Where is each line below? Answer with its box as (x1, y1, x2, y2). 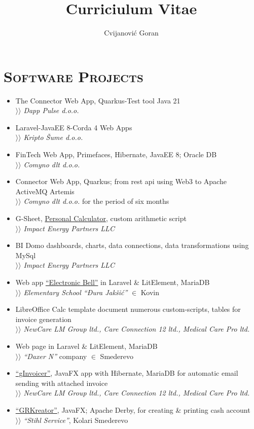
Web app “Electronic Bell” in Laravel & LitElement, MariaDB (15, 276, 210, 287)
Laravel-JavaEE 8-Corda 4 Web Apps (15, 122, 132, 132)
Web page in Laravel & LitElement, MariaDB (15, 340, 158, 351)
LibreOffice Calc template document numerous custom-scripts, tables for (15, 304, 241, 314)
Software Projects (4, 65, 143, 86)
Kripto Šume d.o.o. (23, 132, 83, 142)
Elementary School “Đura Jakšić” (23, 287, 128, 297)
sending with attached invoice (15, 377, 108, 388)
